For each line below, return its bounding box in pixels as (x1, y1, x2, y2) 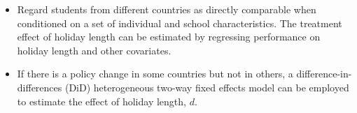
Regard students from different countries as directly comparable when (17, 2, 316, 16)
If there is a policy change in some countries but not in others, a (17, 66, 293, 81)
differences (17, 80, 62, 94)
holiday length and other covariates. (17, 43, 171, 57)
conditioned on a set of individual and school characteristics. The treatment (17, 15, 342, 30)
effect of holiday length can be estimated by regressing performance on (17, 29, 321, 44)
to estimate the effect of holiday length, (17, 93, 186, 108)
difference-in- (296, 66, 352, 81)
